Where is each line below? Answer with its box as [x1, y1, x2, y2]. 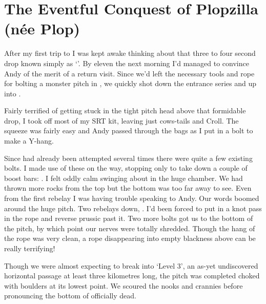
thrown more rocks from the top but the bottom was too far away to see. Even [4, 183, 252, 193]
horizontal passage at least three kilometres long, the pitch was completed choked [4, 270, 260, 281]
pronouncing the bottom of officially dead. [4, 290, 136, 301]
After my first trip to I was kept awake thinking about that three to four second [4, 48, 256, 58]
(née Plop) [4, 18, 80, 39]
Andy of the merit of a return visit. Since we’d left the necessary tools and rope [4, 68, 255, 78]
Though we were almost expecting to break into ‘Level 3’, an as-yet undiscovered [4, 260, 258, 271]
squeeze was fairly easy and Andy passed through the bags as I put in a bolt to [4, 125, 253, 136]
